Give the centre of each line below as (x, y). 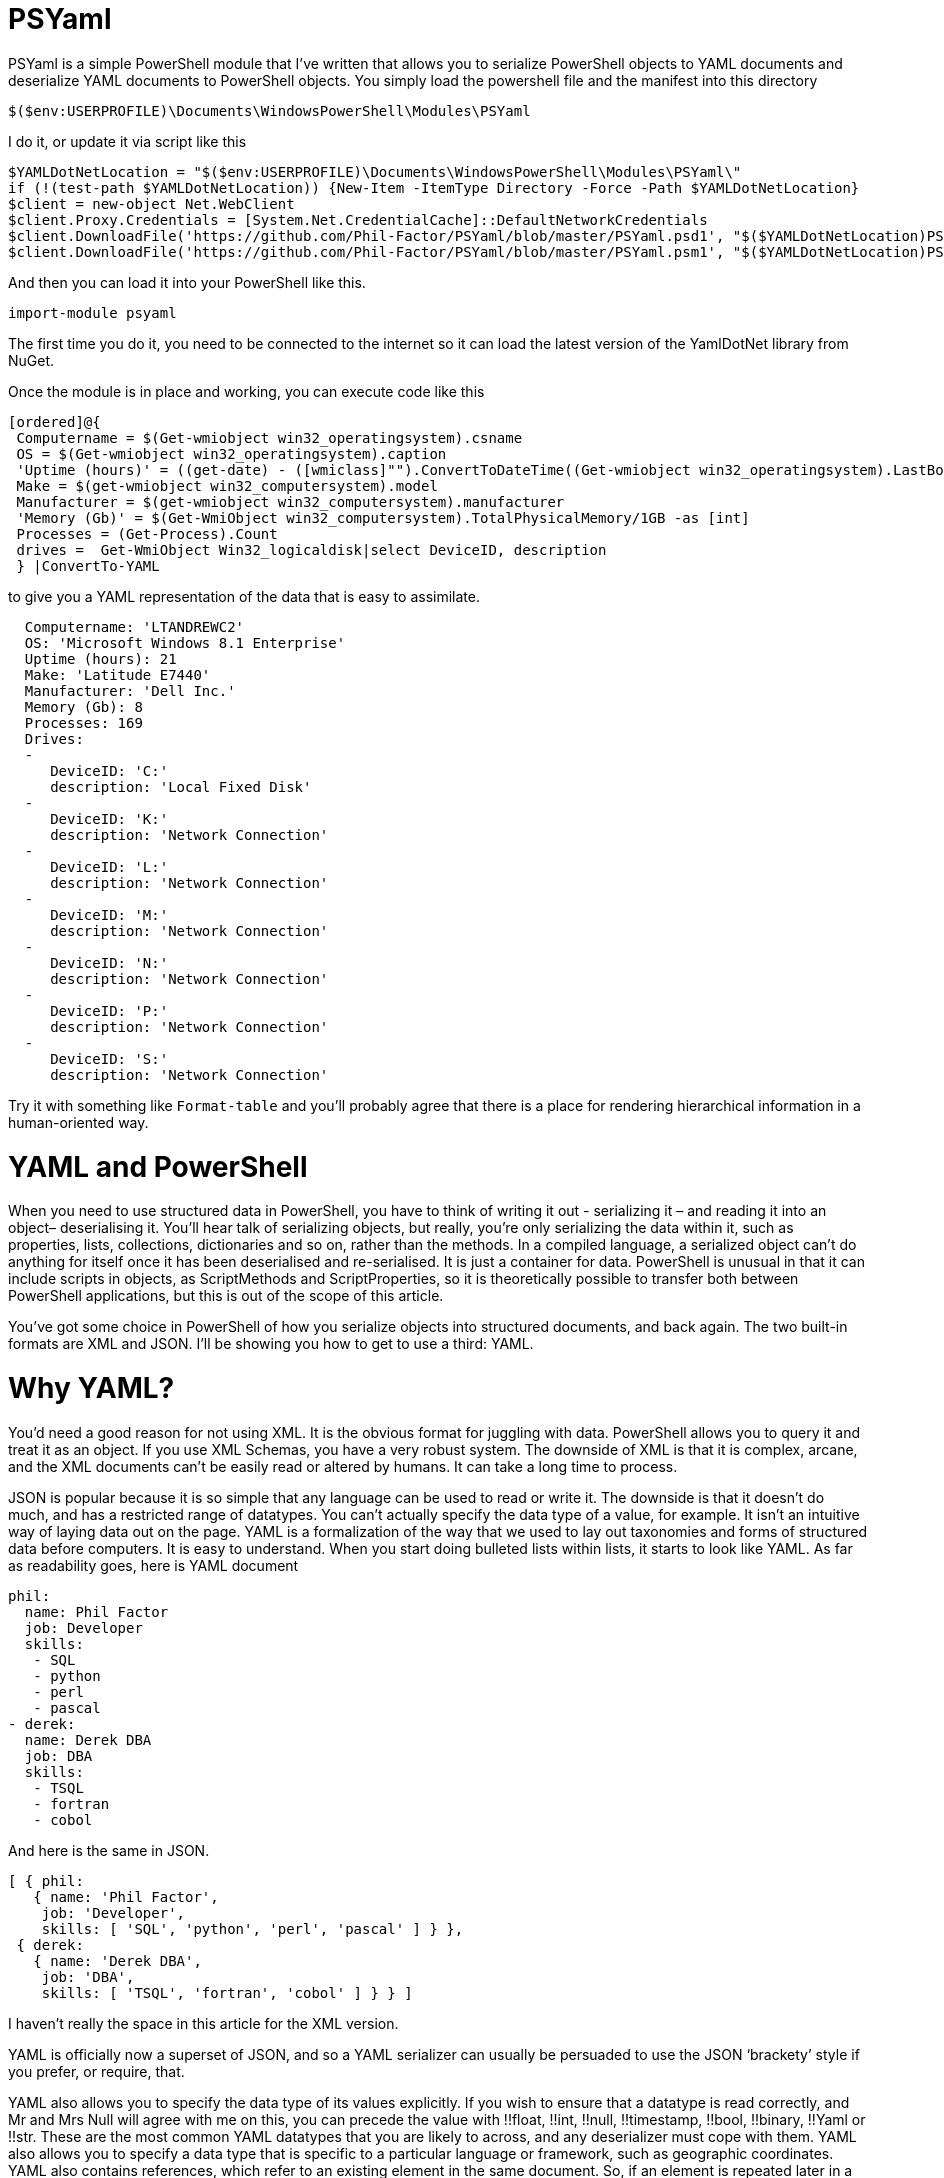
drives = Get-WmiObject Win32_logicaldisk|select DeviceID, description (311, 549)
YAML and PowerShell (158, 1166)
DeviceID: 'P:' (109, 1010)
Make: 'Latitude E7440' (117, 674)
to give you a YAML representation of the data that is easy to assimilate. (244, 596)
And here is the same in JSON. (109, 1850)
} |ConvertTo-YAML (88, 565)
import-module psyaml (92, 312)
